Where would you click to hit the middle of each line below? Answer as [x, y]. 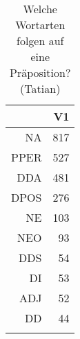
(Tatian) [40, 88]
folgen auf [40, 41]
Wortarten [40, 25]
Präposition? [40, 72]
